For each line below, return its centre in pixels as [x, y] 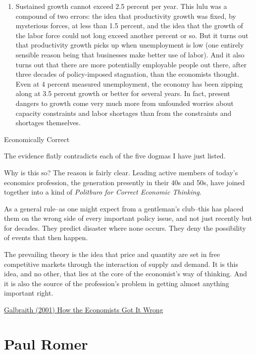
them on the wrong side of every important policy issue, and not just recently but [128, 218]
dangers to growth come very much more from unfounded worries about [125, 103]
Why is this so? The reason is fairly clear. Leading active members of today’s [121, 172]
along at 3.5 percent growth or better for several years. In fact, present [123, 93]
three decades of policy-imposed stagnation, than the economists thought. [127, 74]
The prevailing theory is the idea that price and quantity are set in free [112, 254]
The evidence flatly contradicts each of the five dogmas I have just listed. [115, 156]
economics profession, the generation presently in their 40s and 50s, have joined [125, 182]
